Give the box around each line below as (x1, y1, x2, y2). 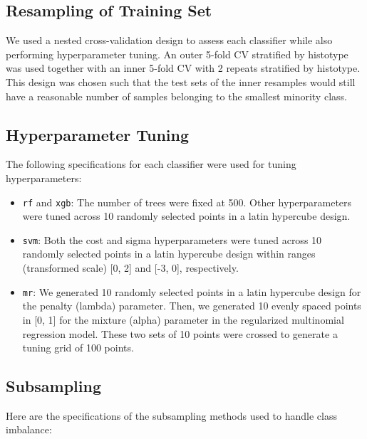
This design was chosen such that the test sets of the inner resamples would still (6, 74, 356, 89)
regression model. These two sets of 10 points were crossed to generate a (22, 326, 338, 341)
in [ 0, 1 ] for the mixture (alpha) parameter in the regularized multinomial (22, 312, 344, 327)
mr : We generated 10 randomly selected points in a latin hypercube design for (22, 284, 361, 299)
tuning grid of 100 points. (22, 340, 134, 355)
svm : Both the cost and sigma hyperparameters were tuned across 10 (22, 232, 322, 247)
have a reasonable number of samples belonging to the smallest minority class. (6, 88, 347, 103)
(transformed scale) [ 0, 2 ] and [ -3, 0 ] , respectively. (22, 260, 239, 275)
